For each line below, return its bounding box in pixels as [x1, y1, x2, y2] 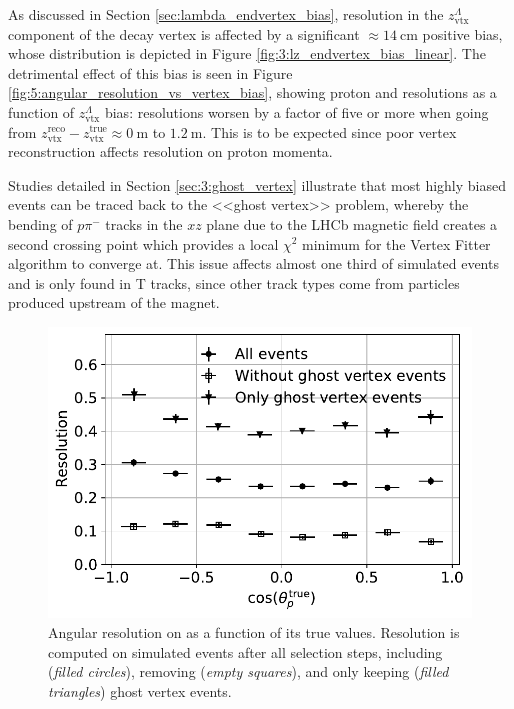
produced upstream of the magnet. [8, 292, 220, 313]
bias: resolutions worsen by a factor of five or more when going [104, 101, 489, 122]
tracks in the [105, 213, 183, 234]
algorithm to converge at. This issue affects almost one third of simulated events [8, 253, 499, 274]
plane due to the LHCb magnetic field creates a [206, 213, 498, 234]
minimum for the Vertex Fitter [302, 233, 491, 254]
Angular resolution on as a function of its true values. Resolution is [48, 621, 460, 642]
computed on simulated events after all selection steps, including [48, 641, 443, 662]
